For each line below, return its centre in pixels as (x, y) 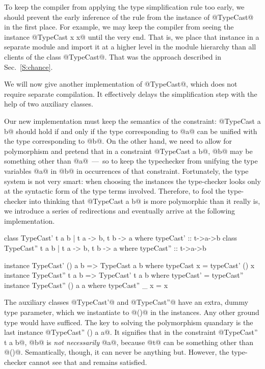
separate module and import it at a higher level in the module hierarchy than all (130, 47)
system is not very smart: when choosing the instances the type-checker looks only (132, 181)
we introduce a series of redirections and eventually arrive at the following (120, 211)
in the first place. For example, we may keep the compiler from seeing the (119, 27)
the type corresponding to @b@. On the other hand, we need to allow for (118, 141)
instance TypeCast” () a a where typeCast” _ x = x (86, 285)
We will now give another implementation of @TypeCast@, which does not (121, 84)
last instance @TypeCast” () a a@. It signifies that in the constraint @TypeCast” (131, 332)
